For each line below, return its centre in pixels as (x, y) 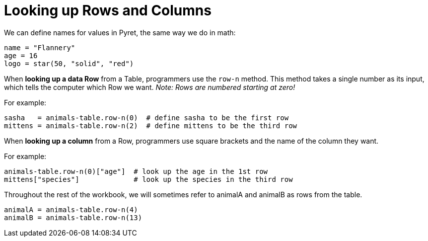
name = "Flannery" (40, 47)
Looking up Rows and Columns (108, 10)
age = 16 (21, 55)
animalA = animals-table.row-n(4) (71, 209)
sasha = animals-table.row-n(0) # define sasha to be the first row (146, 118)
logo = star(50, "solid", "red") (69, 63)
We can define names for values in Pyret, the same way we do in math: (120, 32)
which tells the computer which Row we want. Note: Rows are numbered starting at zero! (150, 87)
